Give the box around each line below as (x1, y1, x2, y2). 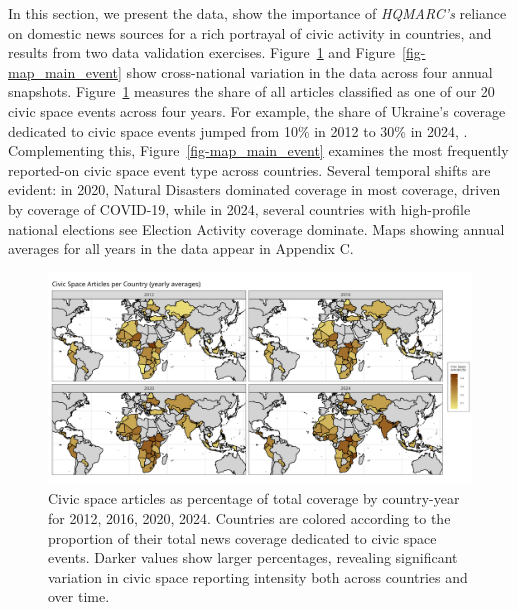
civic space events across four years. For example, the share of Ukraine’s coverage (8, 100, 506, 121)
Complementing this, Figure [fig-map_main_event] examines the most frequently (8, 140, 509, 161)
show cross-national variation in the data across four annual (126, 61, 493, 82)
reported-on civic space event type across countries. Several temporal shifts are (8, 159, 491, 180)
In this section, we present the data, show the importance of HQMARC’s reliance (8, 3, 507, 23)
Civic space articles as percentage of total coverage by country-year (48, 488, 460, 509)
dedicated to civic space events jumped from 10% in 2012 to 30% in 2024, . (8, 120, 468, 141)
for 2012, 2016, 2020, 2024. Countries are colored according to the (48, 507, 451, 528)
